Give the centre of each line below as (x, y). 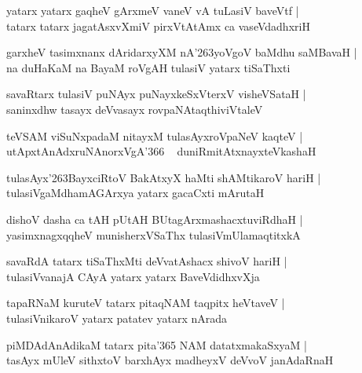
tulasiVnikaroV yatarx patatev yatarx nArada (117, 318)
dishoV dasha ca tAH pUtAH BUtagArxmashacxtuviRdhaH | (155, 219)
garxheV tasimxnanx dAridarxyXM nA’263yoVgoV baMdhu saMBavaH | (182, 52)
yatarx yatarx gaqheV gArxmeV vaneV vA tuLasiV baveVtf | (153, 10)
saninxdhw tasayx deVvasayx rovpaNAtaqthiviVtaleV (135, 109)
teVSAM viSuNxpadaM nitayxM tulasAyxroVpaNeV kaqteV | (155, 135)
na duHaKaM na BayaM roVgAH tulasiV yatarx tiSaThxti (148, 67)
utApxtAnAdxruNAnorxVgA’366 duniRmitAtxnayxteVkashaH (161, 151)
